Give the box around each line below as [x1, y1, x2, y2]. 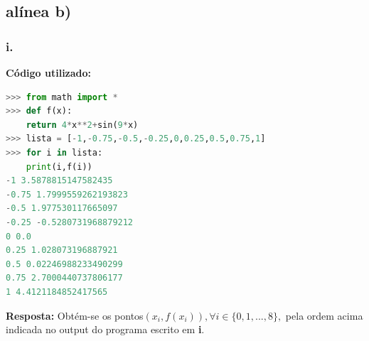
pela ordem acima [285, 308, 363, 323]
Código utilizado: [6, 65, 92, 80]
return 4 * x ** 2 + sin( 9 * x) [26, 119, 139, 130]
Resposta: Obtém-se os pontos [6, 308, 144, 323]
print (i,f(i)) [26, 161, 92, 172]
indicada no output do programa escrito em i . [6, 322, 205, 337]
